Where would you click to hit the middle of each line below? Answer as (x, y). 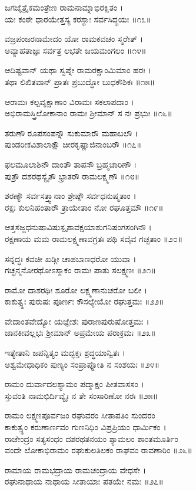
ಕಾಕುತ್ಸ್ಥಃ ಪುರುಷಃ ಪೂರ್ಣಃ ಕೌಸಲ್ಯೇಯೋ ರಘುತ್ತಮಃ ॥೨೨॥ (84, 301)
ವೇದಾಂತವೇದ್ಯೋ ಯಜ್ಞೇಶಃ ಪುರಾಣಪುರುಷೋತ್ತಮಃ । (77, 321)
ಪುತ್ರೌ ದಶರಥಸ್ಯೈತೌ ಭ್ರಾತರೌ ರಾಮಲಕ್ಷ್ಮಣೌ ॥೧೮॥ (72, 176)
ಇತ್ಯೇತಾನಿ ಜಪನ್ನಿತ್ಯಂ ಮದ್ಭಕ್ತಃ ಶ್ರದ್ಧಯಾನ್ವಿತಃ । (65, 353)
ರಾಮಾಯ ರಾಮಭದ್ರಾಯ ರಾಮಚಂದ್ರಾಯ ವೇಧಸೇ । (76, 469)
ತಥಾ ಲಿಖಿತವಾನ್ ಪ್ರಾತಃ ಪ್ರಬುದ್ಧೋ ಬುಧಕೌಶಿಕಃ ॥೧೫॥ (80, 81)
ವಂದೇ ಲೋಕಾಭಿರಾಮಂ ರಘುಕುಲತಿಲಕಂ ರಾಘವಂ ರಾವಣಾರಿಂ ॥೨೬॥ (99, 450)
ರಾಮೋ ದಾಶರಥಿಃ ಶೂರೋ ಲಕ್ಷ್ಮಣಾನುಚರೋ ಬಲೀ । (76, 289)
